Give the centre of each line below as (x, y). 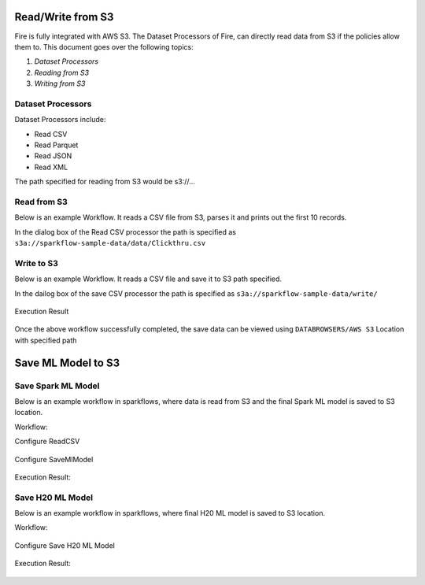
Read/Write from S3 (64, 17)
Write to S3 (37, 263)
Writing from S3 (60, 83)
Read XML (51, 167)
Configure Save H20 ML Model (65, 545)
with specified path (46, 340)
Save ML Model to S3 (67, 363)
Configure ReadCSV (47, 442)
